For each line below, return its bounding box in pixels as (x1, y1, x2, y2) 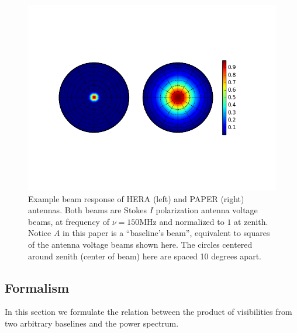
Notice (28, 227, 51, 239)
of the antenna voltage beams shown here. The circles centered (28, 238, 253, 250)
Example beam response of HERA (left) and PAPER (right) (28, 192, 244, 204)
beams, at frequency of (28, 215, 109, 227)
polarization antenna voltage (156, 204, 258, 216)
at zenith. (234, 215, 268, 227)
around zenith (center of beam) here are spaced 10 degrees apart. (28, 249, 261, 262)
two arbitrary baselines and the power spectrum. (5, 317, 179, 329)
